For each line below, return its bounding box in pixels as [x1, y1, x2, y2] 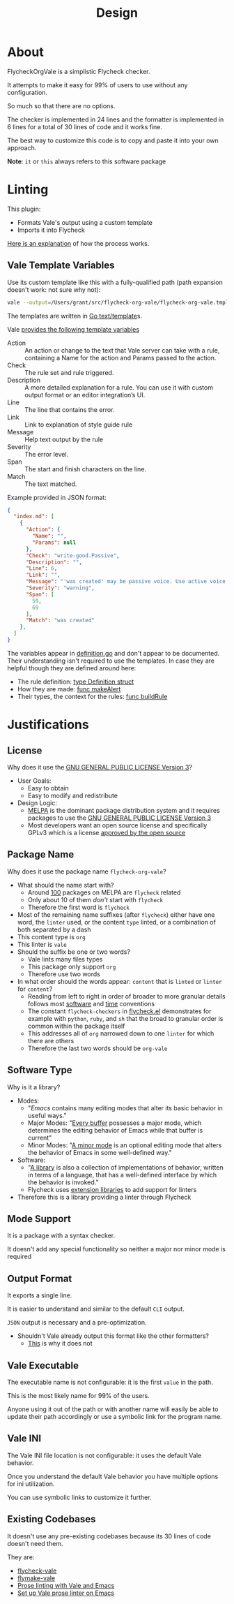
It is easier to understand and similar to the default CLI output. [7, 1304, 185, 1314]
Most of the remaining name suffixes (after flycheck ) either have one [17, 910, 215, 919]
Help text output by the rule [24, 435, 103, 443]
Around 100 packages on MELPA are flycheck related [27, 888, 181, 897]
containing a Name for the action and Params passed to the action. [24, 353, 217, 362]
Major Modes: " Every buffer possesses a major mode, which [27, 1119, 202, 1127]
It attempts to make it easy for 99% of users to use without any [7, 80, 188, 89]
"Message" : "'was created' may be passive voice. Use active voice [25, 578, 226, 585]
